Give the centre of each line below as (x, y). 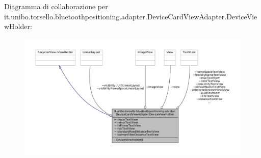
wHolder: (18, 26)
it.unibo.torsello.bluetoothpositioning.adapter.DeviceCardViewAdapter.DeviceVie (131, 16)
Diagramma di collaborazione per (56, 6)
